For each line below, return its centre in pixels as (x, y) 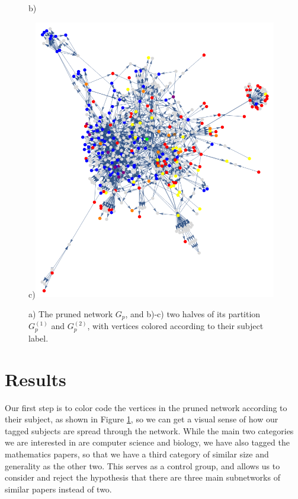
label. (39, 338)
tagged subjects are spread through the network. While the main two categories (149, 430)
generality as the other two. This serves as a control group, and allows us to (142, 465)
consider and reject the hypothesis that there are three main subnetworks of (142, 477)
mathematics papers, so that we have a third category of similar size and (137, 454)
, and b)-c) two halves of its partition (193, 313)
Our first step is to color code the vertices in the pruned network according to (146, 407)
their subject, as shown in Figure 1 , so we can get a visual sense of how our (142, 419)
